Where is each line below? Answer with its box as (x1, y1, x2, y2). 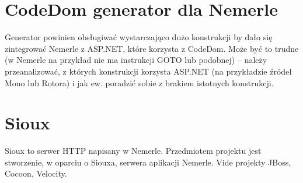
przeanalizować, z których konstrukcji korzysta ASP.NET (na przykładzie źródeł (5, 65, 292, 77)
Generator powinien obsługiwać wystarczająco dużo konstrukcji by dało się (5, 31, 273, 43)
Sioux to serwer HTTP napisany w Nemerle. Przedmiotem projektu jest (5, 145, 262, 157)
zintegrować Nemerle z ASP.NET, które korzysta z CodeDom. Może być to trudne (5, 42, 299, 54)
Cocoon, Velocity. (5, 167, 67, 180)
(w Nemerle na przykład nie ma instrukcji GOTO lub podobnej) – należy (5, 54, 267, 66)
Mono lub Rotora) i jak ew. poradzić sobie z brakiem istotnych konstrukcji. (5, 76, 274, 89)
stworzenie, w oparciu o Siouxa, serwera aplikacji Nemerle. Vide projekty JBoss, (5, 156, 291, 168)
